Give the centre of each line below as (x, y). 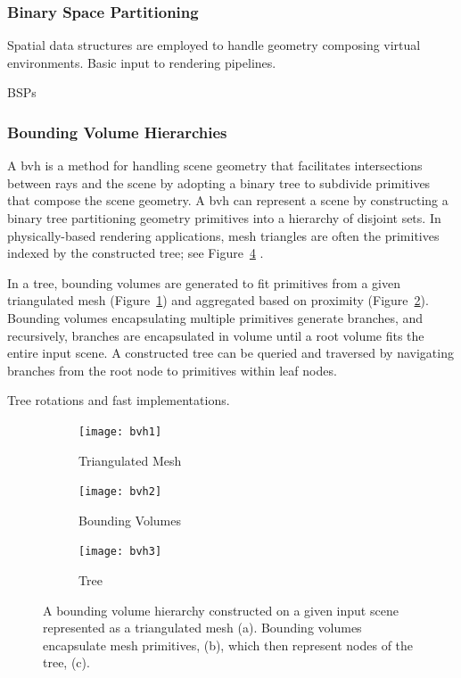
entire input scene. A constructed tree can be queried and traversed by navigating (230, 353)
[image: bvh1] (120, 431)
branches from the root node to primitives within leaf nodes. (172, 370)
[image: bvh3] (120, 552)
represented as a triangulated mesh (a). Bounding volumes (202, 628)
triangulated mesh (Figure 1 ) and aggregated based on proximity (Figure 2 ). (218, 300)
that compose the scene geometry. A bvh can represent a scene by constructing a (228, 200)
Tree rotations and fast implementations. (119, 400)
